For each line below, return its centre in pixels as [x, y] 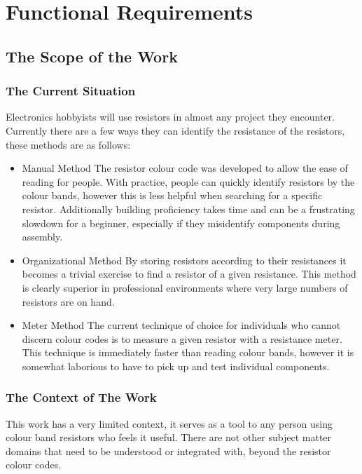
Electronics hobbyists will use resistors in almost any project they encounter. [170, 117]
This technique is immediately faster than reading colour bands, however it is [188, 352]
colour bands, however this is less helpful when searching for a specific [172, 195]
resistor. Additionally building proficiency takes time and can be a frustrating [188, 209]
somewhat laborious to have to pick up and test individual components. [176, 366]
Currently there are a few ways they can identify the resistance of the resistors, [175, 130]
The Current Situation [71, 91]
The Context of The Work [81, 397]
